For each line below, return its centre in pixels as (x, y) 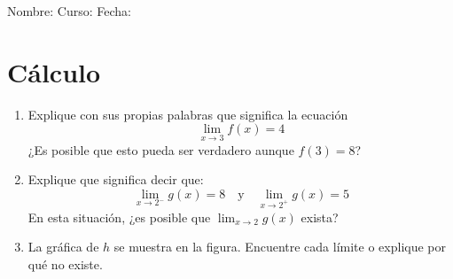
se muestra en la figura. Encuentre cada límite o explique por (280, 247)
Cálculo (54, 71)
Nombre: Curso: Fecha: (69, 11)
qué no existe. (65, 263)
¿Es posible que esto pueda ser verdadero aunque (161, 149)
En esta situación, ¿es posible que (119, 217)
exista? (320, 217)
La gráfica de (63, 247)
